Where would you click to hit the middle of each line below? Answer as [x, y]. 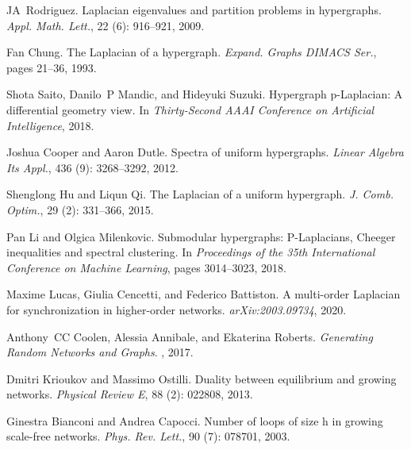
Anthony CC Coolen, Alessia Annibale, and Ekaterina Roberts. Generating [190, 336]
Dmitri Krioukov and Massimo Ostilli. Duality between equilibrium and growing [202, 378]
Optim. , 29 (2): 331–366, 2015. [80, 209]
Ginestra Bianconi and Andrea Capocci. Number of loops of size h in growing [195, 420]
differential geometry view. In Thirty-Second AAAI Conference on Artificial [190, 109]
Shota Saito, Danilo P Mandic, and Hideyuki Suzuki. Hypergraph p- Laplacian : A [205, 94]
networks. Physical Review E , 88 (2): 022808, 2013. [130, 394]
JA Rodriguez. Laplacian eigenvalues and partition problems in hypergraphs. [194, 10]
